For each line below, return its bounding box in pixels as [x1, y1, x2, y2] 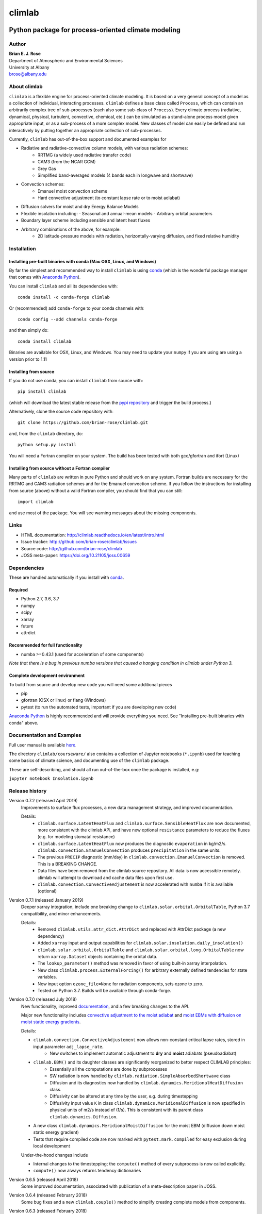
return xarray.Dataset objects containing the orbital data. [37, 953, 158, 959]
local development [33, 1143, 70, 1149]
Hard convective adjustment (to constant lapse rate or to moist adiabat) [37, 195, 180, 201]
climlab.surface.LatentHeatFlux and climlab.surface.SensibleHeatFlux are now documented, [37, 820, 251, 826]
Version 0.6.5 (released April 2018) [9, 1177, 79, 1182]
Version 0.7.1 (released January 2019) [9, 897, 84, 903]
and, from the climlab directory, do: [9, 430, 83, 437]
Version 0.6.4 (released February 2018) [9, 1192, 87, 1198]
